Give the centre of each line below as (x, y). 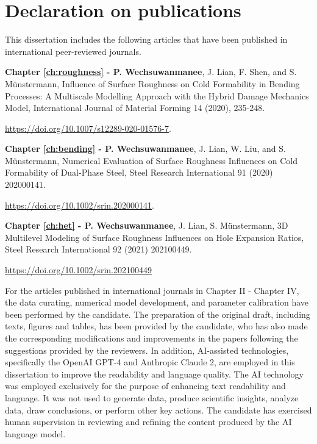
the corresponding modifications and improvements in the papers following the (151, 338)
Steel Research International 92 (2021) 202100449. (98, 249)
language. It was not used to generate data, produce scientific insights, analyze (152, 397)
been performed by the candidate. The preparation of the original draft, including (158, 314)
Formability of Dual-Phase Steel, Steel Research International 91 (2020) (139, 172)
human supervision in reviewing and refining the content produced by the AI (148, 422)
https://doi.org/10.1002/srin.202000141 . (80, 205)
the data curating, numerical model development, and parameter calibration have (157, 302)
